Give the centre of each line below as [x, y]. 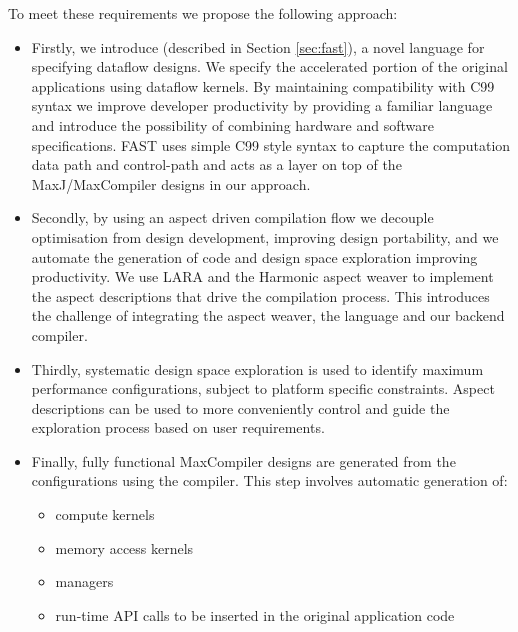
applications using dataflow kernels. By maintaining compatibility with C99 [263, 85]
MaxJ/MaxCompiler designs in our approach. [171, 183]
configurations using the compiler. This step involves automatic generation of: [269, 480]
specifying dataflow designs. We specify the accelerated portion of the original [269, 66]
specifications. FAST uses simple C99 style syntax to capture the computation [271, 144]
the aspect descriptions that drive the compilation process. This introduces [260, 295]
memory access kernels [124, 547]
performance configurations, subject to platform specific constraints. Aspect [263, 388]
